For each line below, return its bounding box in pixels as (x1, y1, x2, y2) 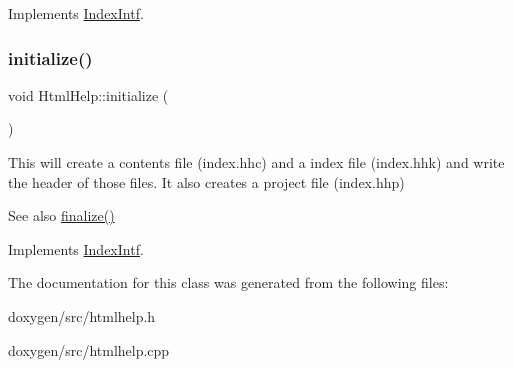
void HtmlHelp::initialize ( (8, 84, 169, 105)
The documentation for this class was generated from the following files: (8, 272, 449, 293)
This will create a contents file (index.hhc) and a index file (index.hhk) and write (8, 152, 505, 172)
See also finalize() (8, 205, 115, 226)
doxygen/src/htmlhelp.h (8, 305, 156, 326)
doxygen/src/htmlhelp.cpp (8, 339, 170, 360)
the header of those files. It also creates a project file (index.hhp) (8, 171, 405, 192)
